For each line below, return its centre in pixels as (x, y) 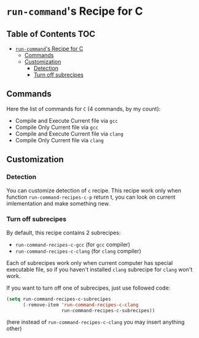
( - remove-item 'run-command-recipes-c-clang (80, 305)
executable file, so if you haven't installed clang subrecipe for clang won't (99, 269)
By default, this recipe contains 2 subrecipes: (64, 232)
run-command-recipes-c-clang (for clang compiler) (78, 251)
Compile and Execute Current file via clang (69, 134)
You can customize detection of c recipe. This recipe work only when (94, 190)
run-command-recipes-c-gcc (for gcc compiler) (73, 244)
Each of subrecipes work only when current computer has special (90, 263)
